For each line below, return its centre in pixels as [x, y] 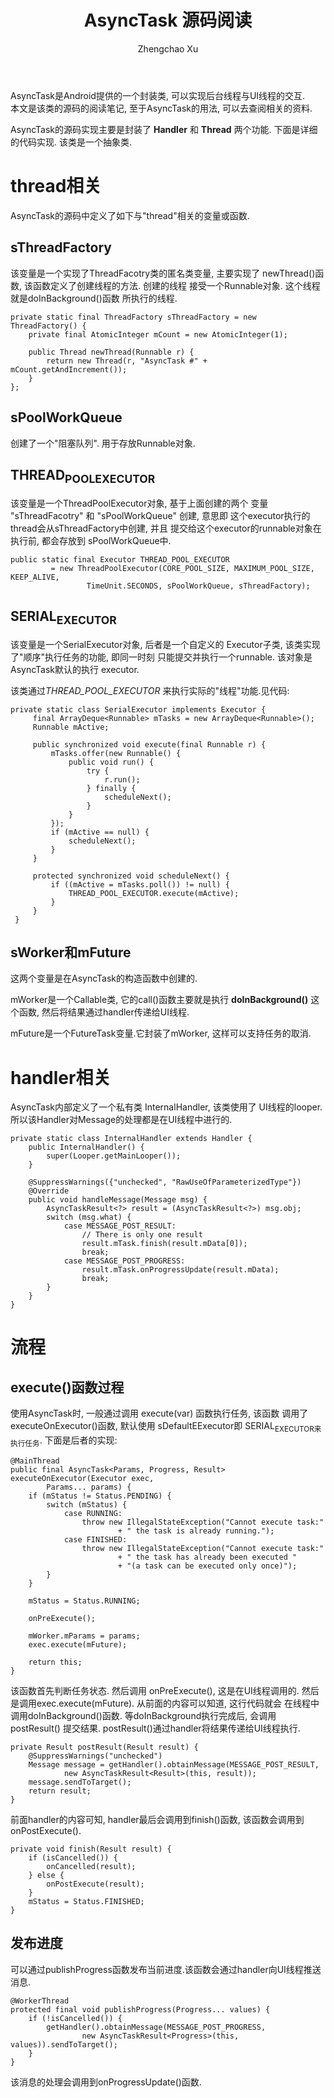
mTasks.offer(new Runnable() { [116, 753]
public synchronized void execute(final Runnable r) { [149, 744]
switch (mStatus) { [87, 1504]
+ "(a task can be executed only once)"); [207, 1566]
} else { [46, 1875]
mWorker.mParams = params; [84, 1636]
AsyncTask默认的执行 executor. [75, 669]
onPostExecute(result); [95, 1884]
